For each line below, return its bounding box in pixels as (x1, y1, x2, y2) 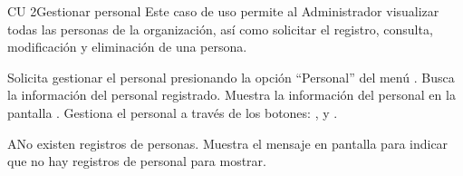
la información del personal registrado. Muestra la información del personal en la (7, 85, 456, 104)
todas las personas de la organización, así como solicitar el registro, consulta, (7, 19, 433, 38)
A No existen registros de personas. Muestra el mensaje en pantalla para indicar (7, 133, 449, 152)
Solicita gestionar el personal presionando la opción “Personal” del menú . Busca (7, 67, 455, 86)
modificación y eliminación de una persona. (7, 37, 247, 56)
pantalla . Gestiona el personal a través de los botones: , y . (7, 103, 338, 122)
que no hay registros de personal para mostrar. (7, 152, 266, 171)
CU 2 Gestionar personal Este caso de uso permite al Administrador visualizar (7, 2, 439, 20)
